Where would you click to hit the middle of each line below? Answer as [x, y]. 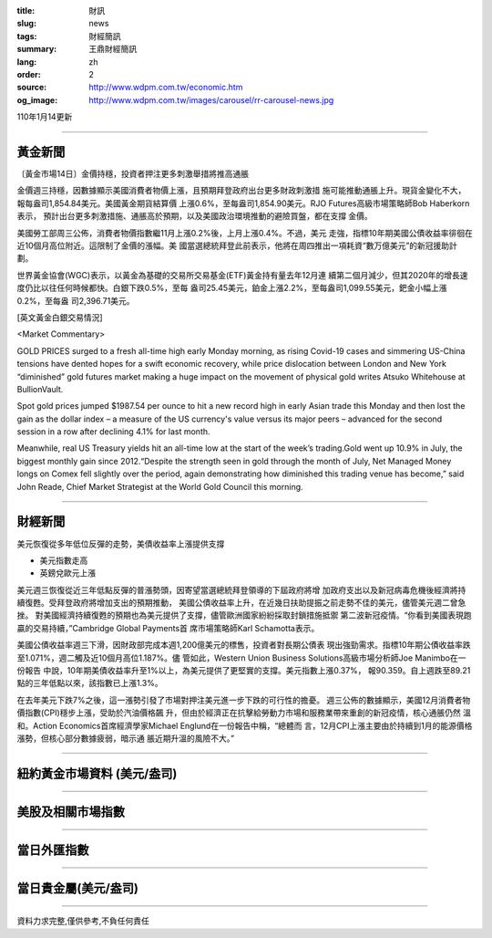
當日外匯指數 [53, 850]
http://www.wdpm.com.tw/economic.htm [166, 88]
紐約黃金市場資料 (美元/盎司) [97, 773]
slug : [26, 24]
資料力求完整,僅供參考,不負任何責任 [83, 921]
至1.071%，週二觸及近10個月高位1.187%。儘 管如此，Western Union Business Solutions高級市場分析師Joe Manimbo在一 [241, 658]
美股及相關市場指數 [71, 812]
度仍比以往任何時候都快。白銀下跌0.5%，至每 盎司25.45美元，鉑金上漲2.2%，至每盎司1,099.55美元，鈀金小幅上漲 [232, 288]
